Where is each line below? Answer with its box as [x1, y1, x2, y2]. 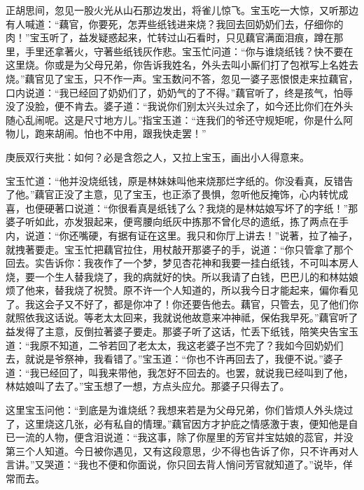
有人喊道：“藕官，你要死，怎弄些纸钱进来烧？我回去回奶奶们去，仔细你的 [6, 16, 344, 31]
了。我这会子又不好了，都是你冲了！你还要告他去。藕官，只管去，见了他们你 [6, 296, 358, 311]
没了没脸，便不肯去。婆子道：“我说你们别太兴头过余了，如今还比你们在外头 [6, 99, 353, 113]
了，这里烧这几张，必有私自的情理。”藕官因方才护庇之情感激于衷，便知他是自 [6, 416, 358, 430]
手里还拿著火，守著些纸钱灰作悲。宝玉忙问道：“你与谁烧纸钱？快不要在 [24, 43, 353, 58]
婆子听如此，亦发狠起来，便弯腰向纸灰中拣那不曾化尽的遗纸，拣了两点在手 [6, 214, 349, 229]
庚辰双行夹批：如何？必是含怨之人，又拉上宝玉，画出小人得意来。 [6, 149, 309, 164]
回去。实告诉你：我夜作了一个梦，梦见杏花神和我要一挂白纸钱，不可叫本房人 [6, 255, 358, 270]
